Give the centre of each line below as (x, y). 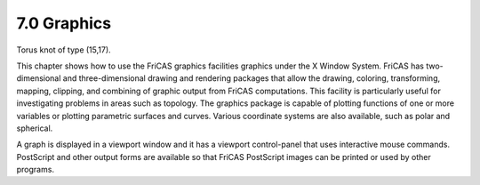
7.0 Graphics (64, 23)
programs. (36, 170)
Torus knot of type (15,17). (64, 50)
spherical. (35, 128)
